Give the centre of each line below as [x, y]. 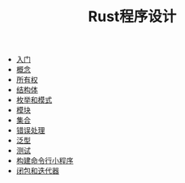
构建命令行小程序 [45, 161]
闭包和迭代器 [37, 171]
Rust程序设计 [132, 17]
